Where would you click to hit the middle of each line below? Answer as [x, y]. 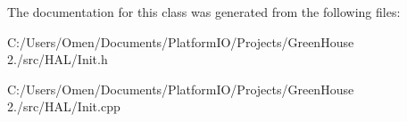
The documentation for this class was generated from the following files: [204, 12]
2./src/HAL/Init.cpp [64, 106]
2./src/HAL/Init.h [58, 59]
